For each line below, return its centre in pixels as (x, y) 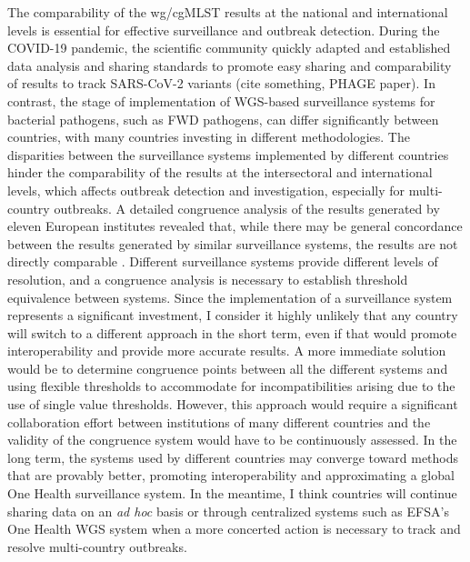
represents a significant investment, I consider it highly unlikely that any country (233, 315)
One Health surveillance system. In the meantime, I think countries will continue (232, 493)
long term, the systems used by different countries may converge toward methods (233, 457)
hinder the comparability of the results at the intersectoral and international (220, 172)
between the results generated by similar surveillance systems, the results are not (233, 243)
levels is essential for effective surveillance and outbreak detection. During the (224, 30)
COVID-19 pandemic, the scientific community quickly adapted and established (229, 48)
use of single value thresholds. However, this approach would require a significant (233, 404)
